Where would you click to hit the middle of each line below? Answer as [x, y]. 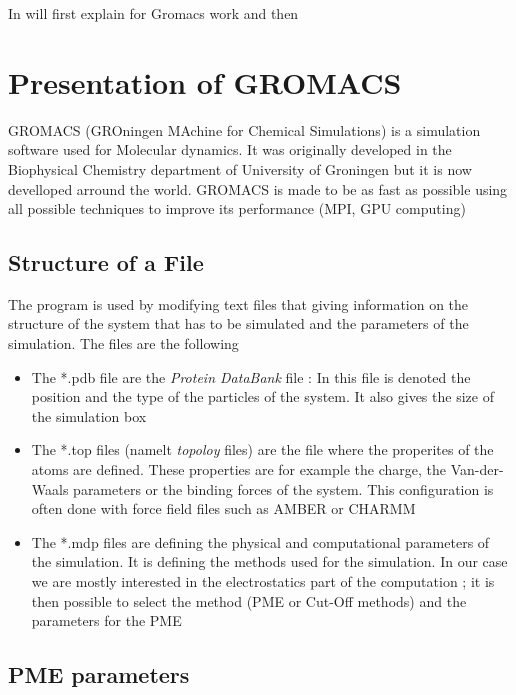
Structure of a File [106, 262]
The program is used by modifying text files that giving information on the [238, 303]
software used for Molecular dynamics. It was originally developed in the [230, 149]
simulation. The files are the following [123, 343]
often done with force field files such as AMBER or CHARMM [223, 508]
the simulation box [89, 415]
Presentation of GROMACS [205, 81]
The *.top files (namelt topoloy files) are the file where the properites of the [262, 449]
